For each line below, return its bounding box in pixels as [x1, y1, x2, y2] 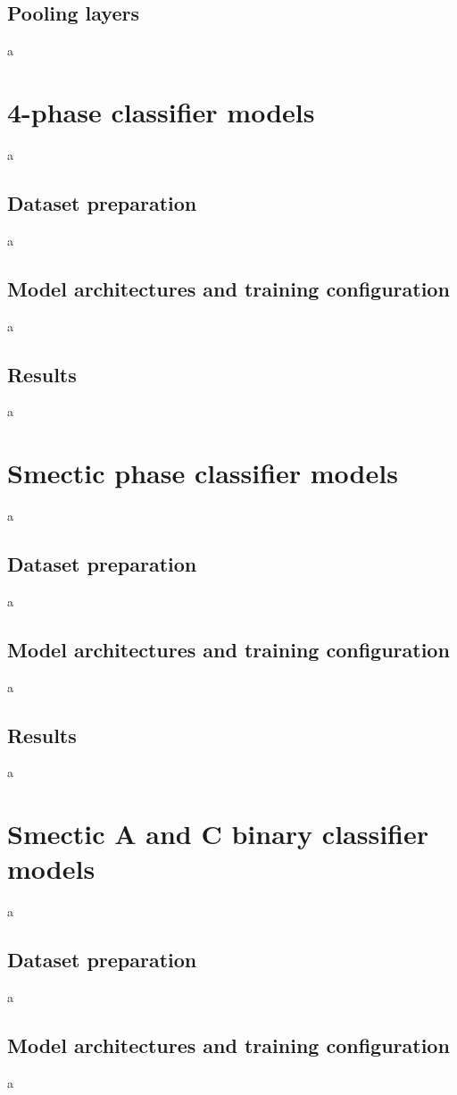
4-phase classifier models [7, 93, 315, 130]
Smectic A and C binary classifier [7, 815, 428, 852]
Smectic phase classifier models [7, 455, 398, 491]
